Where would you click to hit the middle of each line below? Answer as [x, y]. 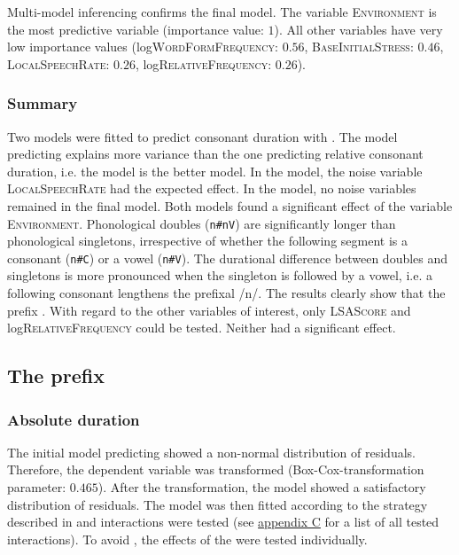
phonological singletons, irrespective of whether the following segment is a [207, 241]
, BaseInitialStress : [359, 47]
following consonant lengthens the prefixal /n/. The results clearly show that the [226, 293]
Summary [43, 103]
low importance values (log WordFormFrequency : [143, 47]
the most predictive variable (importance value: [136, 29]
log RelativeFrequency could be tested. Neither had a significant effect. [202, 328]
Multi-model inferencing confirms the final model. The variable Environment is [222, 12]
